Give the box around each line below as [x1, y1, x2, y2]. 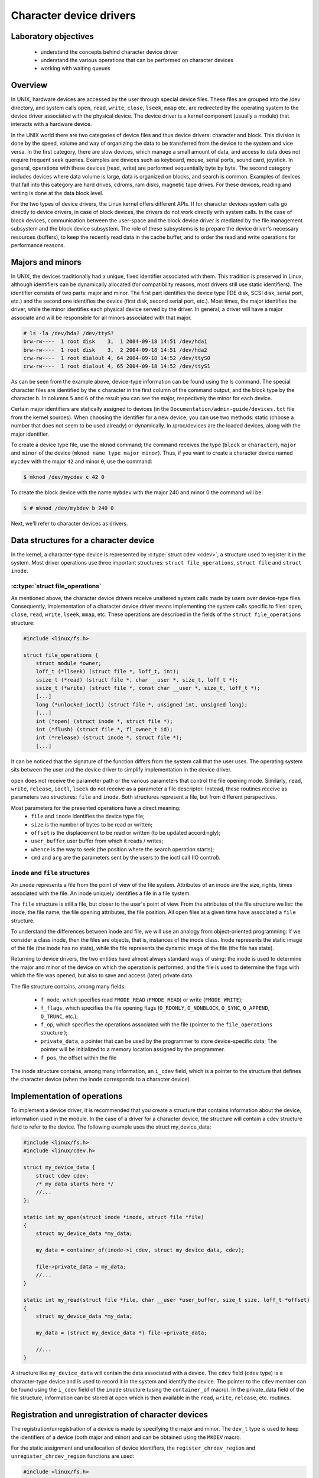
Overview [11, 80, 48, 90]
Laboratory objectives [11, 31, 95, 41]
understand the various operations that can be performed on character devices [40, 56, 233, 63]
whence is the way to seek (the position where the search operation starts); [31, 845, 214, 853]
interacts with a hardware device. [11, 121, 92, 128]
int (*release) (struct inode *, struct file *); [35, 734, 183, 741]
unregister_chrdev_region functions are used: [11, 1453, 135, 1460]
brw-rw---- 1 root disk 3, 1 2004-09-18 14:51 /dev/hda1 [23, 338, 207, 345]
